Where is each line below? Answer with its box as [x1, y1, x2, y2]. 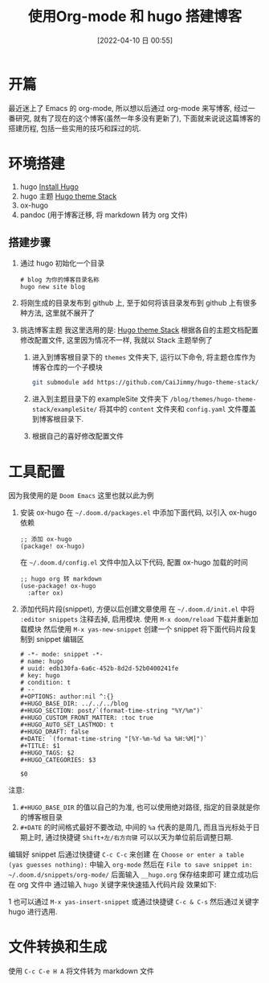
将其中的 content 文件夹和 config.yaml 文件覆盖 [99, 404, 257, 414]
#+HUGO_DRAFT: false [19, 728, 89, 736]
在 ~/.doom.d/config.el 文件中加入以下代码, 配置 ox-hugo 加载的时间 [19, 557, 248, 567]
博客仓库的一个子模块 [31, 363, 103, 372]
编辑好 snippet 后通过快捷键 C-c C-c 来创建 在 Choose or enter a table [8, 849, 245, 859]
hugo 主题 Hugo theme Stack [19, 191, 117, 201]
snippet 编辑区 [35, 635, 84, 644]
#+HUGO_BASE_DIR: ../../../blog [19, 700, 128, 708]
